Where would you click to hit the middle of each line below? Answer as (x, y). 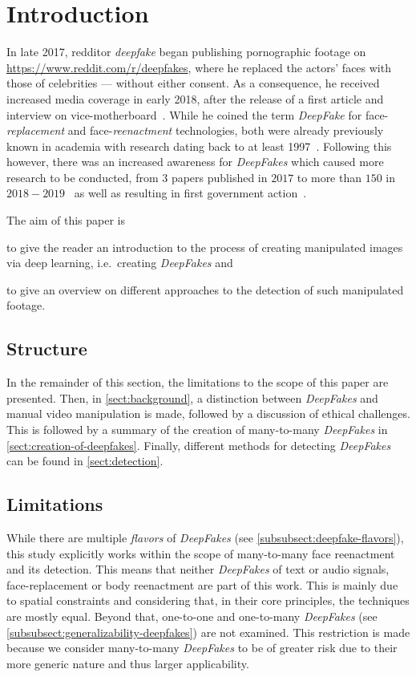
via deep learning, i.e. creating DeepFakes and (120, 263)
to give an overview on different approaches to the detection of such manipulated (205, 289)
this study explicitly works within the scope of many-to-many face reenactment (201, 553)
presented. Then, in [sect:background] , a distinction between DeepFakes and (192, 397)
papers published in (219, 177)
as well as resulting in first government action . (190, 193)
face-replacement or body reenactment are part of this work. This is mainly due (202, 584)
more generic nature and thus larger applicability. (128, 663)
